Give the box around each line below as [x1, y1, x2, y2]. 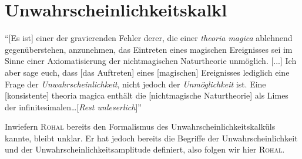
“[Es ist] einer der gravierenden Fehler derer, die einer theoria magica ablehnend [5, 32, 293, 44]
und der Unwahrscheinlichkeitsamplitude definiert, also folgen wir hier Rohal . [5, 143, 285, 155]
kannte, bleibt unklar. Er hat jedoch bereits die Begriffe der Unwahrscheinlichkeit [5, 131, 298, 144]
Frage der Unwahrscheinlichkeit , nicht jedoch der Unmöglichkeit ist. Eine [5, 77, 266, 90]
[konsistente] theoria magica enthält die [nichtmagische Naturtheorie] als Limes [5, 89, 288, 102]
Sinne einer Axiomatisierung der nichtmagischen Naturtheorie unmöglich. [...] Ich [5, 55, 297, 67]
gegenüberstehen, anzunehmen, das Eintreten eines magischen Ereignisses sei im [5, 43, 293, 55]
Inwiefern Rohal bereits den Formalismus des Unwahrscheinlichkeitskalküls [5, 120, 276, 133]
